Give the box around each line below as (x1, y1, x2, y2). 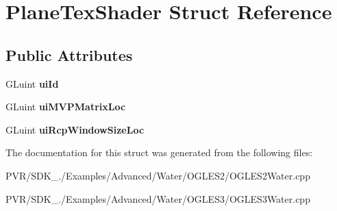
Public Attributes (5, 44, 133, 65)
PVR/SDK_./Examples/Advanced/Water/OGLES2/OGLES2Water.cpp (5, 168, 310, 182)
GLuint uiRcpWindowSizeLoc (5, 122, 145, 136)
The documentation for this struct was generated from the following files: (5, 145, 313, 160)
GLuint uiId (5, 76, 59, 90)
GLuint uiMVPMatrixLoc (5, 99, 126, 114)
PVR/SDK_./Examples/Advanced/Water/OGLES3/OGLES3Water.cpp (5, 191, 310, 206)
